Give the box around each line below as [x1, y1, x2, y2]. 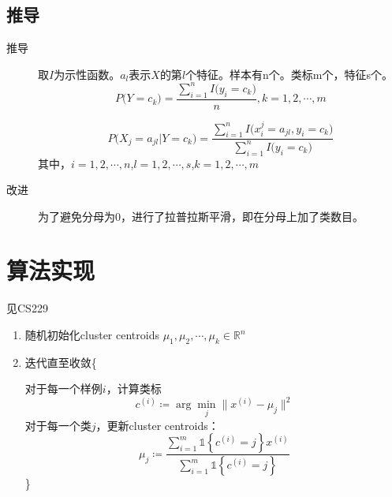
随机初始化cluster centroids [24, 327, 159, 342]
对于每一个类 [24, 417, 91, 433]
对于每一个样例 [24, 380, 103, 397]
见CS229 [6, 300, 48, 316]
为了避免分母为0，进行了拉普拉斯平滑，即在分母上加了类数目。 [38, 207, 364, 224]
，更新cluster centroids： [95, 417, 219, 433]
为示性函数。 [54, 65, 121, 82]
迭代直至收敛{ [24, 353, 97, 370]
